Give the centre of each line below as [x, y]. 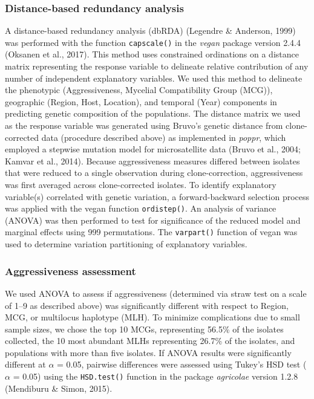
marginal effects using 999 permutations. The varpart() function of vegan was [151, 232]
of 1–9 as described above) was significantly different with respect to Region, [147, 305]
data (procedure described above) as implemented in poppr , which [164, 137]
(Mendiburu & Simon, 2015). [59, 388]
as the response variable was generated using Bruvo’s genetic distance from [144, 125]
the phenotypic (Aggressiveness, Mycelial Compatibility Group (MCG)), [139, 90]
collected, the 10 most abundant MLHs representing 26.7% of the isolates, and [150, 341]
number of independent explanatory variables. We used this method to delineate [154, 78]
